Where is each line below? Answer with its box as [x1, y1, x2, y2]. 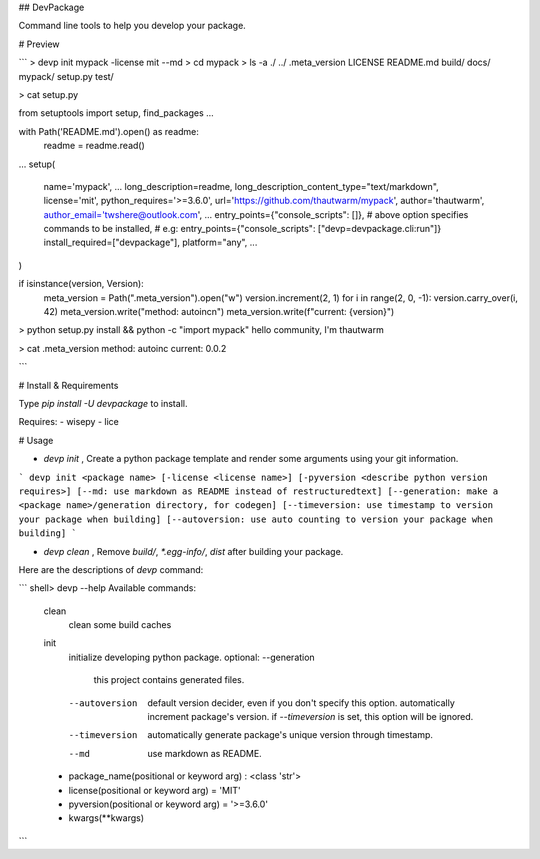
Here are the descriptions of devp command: [18, 563, 204, 575]
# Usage [18, 434, 54, 446]
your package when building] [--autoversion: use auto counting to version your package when [18, 513, 494, 525]
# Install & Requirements [18, 379, 119, 391]
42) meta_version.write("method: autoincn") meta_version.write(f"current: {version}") [43, 306, 395, 318]
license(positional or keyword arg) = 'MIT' [68, 784, 241, 796]
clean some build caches [68, 619, 172, 631]
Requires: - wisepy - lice [18, 416, 119, 428]
